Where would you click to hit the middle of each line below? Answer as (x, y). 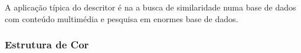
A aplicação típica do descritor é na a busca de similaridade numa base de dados (150, 7)
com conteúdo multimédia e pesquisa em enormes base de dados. (122, 18)
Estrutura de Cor (47, 45)
